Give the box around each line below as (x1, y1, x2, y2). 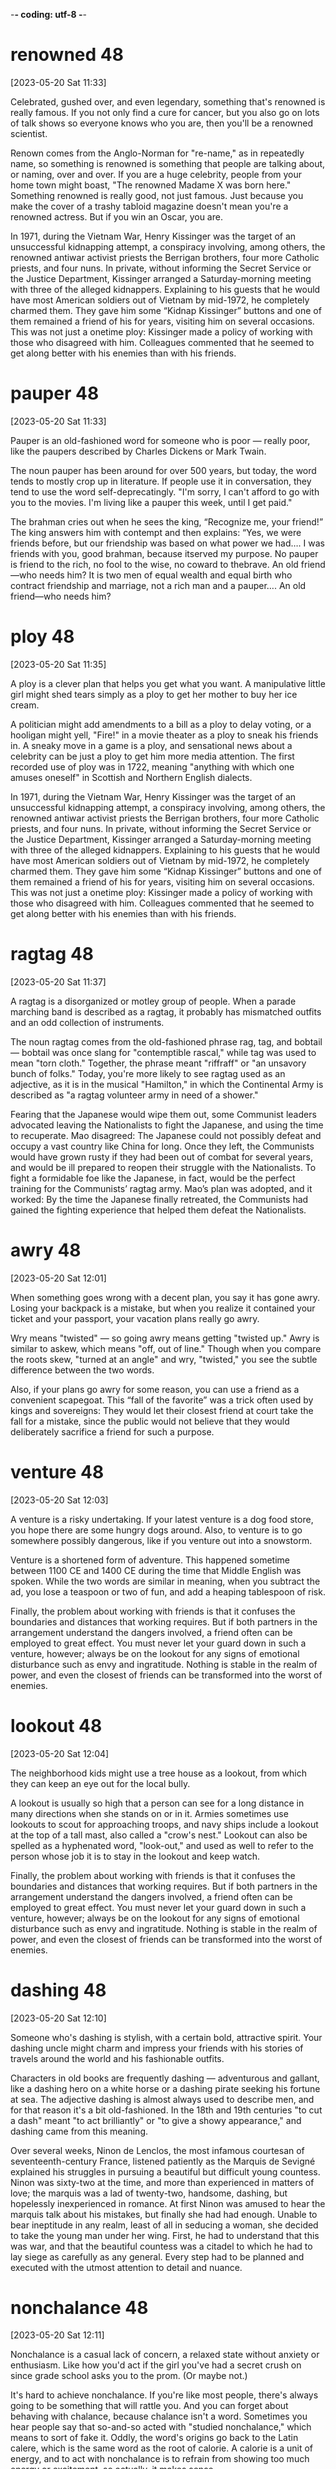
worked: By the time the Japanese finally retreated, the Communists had (10, 1193, 309, 1205)
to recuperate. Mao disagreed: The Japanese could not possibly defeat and (10, 1129, 322, 1141)
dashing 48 (10, 1979, 107, 2001)
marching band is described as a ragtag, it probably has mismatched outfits (10, 1005, 322, 1018)
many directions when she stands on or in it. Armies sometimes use (10, 1807, 289, 1819)
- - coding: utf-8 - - (10, 9, 87, 20)
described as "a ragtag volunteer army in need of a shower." (10, 1089, 259, 1101)
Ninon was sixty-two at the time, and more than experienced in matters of (10, 2176, 315, 2188)
